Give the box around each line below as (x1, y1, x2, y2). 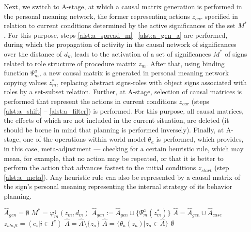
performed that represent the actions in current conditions (4, 96, 177, 106)
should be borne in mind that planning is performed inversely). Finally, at (4, 124, 224, 134)
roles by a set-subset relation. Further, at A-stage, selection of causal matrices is (4, 87, 242, 97)
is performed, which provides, (156, 134, 244, 144)
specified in (204, 11, 238, 21)
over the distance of (4, 48, 62, 58)
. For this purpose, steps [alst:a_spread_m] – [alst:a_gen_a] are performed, (4, 29, 228, 40)
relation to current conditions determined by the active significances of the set (4, 20, 236, 30)
